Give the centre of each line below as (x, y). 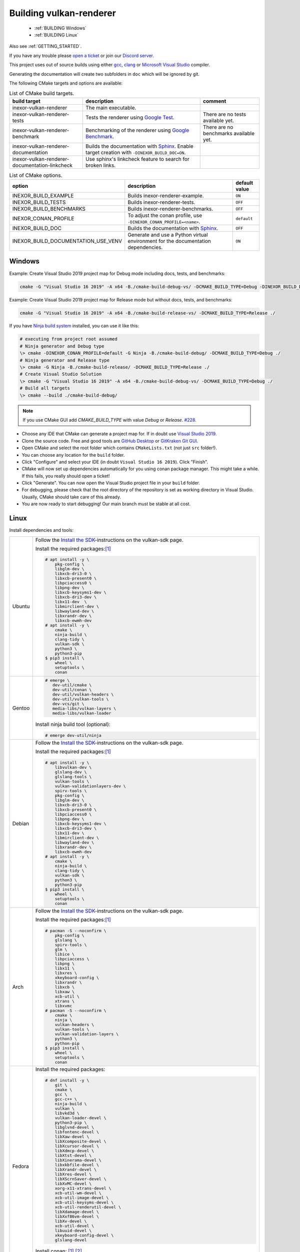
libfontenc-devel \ (77, 1132)
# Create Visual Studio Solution (61, 374)
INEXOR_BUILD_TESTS (39, 202)
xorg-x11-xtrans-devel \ (83, 1189)
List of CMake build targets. (42, 94)
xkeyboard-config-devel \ (84, 1235)
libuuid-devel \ (73, 1231)
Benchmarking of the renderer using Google (137, 130)
